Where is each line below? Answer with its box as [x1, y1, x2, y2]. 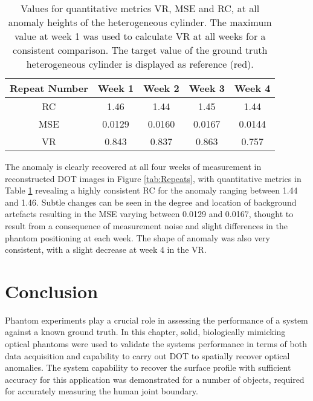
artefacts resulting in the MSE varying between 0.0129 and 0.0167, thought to [5, 207, 294, 220]
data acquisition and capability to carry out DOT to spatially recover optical [5, 349, 290, 362]
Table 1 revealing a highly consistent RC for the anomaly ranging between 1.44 [5, 184, 298, 197]
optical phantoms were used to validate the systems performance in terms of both [5, 337, 307, 350]
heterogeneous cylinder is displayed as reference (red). [26, 57, 254, 71]
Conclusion [5, 278, 98, 303]
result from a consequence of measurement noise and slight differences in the [5, 219, 288, 232]
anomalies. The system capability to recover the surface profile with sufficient [5, 361, 291, 374]
